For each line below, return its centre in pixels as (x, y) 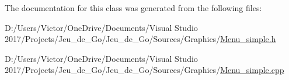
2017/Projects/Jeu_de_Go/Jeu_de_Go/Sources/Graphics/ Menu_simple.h (140, 39)
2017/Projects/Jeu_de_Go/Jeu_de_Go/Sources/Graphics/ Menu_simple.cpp (144, 70)
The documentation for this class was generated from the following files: (133, 8)
